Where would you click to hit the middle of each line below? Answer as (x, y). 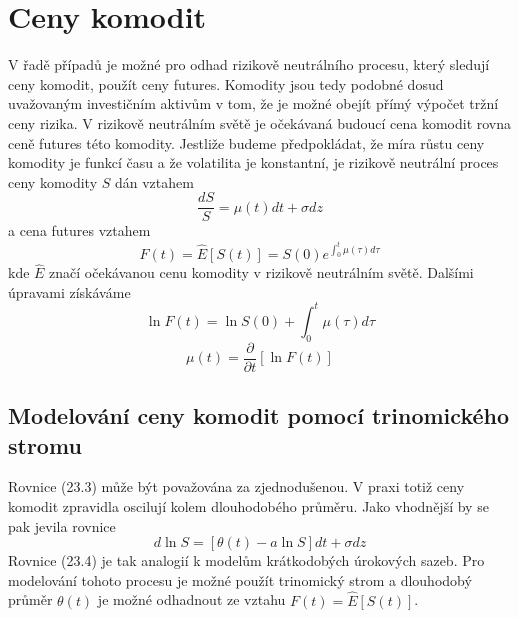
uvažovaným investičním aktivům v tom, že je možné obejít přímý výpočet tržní (253, 103)
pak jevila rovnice (62, 525)
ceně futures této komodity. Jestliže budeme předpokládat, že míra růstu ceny (246, 142)
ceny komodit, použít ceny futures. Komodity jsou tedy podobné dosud (226, 83)
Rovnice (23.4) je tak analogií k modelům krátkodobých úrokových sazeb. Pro (246, 560)
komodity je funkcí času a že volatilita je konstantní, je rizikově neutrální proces (253, 162)
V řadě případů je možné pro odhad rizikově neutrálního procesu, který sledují (249, 64)
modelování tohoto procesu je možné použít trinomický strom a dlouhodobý (240, 579)
